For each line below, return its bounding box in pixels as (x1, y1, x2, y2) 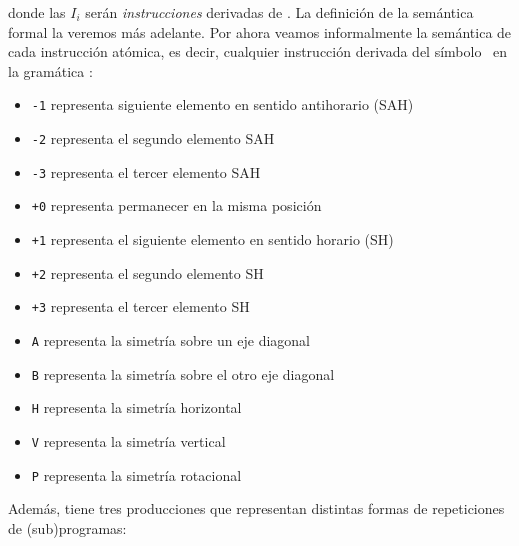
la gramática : (8, 60, 93, 81)
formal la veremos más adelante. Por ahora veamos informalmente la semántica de (8, 21, 512, 42)
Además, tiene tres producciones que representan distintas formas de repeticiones (8, 498, 505, 519)
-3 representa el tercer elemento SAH (31, 161, 261, 182)
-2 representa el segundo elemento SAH (31, 128, 275, 149)
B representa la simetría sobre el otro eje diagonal (31, 363, 335, 384)
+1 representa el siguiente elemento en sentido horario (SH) (31, 229, 394, 249)
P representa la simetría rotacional (31, 464, 242, 485)
